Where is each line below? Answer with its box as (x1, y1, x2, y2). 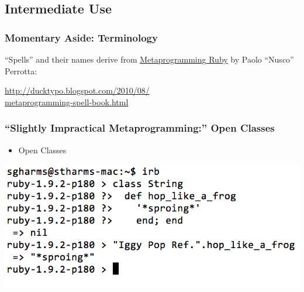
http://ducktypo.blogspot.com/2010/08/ (5, 84, 150, 97)
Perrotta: (5, 64, 37, 77)
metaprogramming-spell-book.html (5, 95, 129, 108)
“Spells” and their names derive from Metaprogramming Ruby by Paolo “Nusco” (5, 53, 294, 65)
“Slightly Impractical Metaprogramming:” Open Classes (5, 121, 275, 135)
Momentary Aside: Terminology (5, 30, 158, 44)
